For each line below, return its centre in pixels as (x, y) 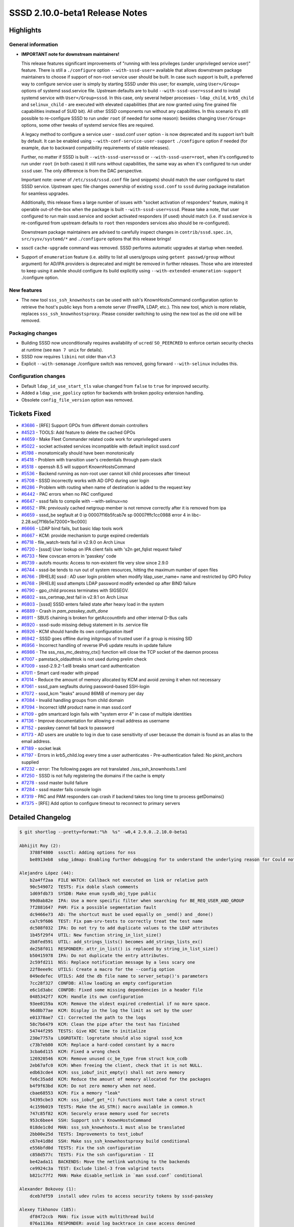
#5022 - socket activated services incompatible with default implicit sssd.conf (100, 446)
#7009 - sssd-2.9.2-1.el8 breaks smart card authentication (80, 666)
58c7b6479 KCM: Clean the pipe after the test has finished (105, 1024)
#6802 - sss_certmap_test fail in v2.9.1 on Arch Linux (75, 597)
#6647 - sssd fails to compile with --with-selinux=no (74, 501)
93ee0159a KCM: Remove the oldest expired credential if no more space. (120, 1003)
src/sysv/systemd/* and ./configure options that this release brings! (96, 239)
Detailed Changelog (40, 817)
